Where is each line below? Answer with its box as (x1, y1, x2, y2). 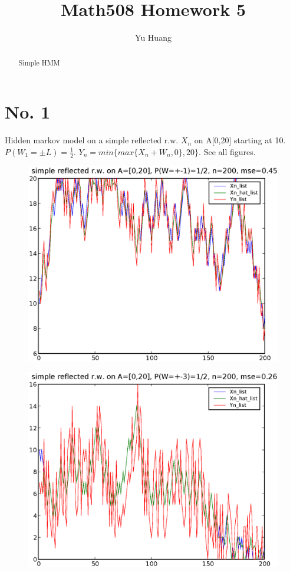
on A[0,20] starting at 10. (194, 134, 286, 146)
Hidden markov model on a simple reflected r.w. (5, 134, 179, 146)
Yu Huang (135, 31, 172, 44)
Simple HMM (18, 57, 60, 67)
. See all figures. (199, 145, 256, 157)
